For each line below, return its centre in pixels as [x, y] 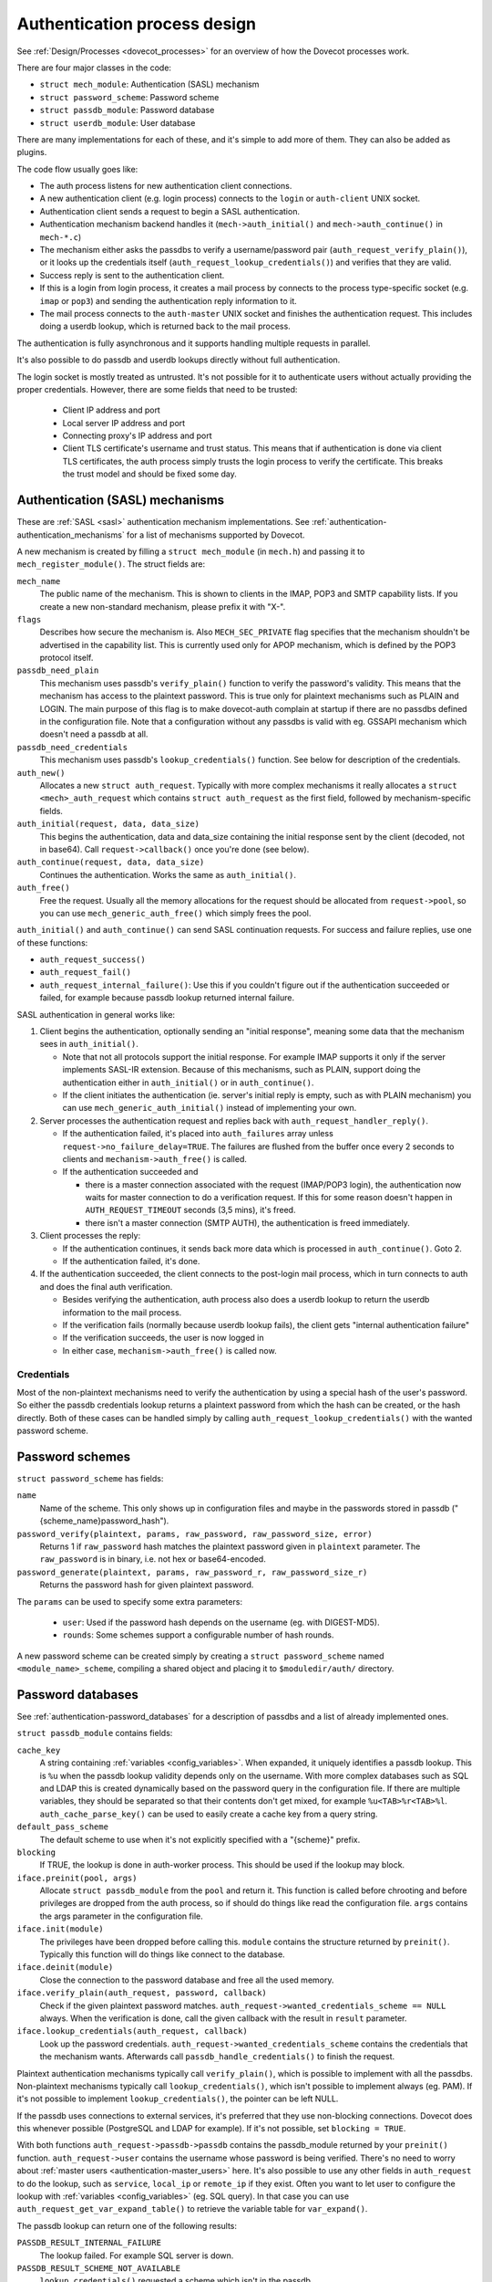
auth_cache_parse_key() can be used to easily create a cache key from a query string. [209, 1814]
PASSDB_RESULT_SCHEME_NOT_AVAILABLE [99, 2268]
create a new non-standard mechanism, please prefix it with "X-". [163, 606]
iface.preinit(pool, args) [77, 1878]
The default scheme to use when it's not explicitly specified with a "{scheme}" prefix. [200, 1839]
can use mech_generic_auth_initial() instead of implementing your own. [210, 1108]
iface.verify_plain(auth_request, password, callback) [142, 1993]
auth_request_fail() [86, 973]
